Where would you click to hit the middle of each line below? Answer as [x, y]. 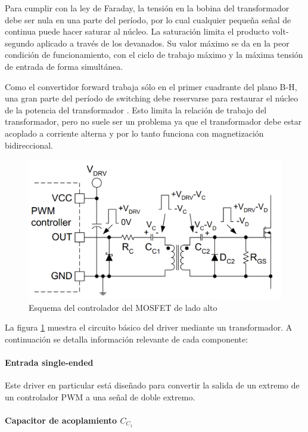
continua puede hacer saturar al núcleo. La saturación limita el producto [137, 31]
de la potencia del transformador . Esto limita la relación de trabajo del [136, 109]
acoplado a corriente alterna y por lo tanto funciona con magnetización [134, 133]
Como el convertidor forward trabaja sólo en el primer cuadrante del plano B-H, [151, 86]
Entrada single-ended [49, 362]
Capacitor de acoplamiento [61, 420]
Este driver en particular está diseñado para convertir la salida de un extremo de [152, 385]
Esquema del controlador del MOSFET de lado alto [123, 307]
